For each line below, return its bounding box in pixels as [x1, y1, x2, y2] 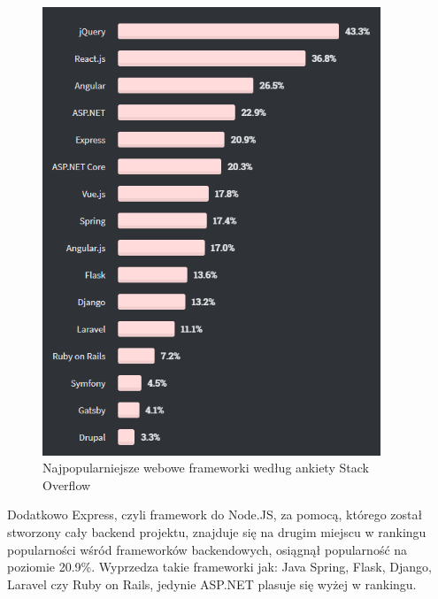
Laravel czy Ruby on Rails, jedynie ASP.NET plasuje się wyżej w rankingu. [7, 574, 417, 593]
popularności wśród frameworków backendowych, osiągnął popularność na [7, 540, 408, 558]
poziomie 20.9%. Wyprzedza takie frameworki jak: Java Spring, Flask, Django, [7, 557, 432, 576]
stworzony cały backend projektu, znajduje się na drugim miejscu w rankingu [7, 523, 426, 541]
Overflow [42, 475, 91, 494]
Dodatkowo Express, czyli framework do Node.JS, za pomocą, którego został [7, 505, 423, 524]
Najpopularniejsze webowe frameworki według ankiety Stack [42, 458, 369, 477]
